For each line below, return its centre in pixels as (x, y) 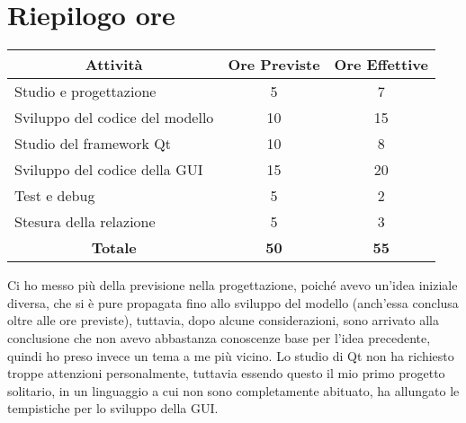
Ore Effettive (381, 65)
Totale (114, 248)
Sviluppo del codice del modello (114, 118)
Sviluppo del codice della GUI (109, 170)
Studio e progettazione (85, 92)
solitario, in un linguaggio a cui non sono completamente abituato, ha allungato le (233, 390)
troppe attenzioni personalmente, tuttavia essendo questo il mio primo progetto (226, 373)
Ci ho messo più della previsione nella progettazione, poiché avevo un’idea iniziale (233, 285)
